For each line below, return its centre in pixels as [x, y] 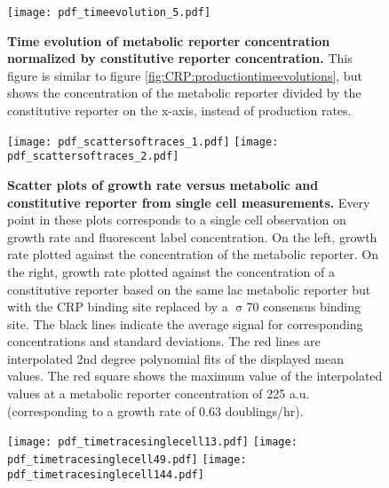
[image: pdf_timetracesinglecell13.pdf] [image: [152, 442]
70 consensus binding [304, 307]
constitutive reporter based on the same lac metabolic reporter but [189, 289]
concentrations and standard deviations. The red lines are [164, 341]
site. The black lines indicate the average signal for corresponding [185, 323]
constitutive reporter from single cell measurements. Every [189, 202]
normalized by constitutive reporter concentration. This [180, 58]
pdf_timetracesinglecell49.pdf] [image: [127, 459]
